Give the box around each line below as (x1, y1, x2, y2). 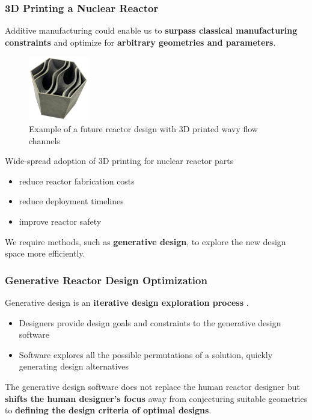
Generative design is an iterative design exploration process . (5, 296, 249, 308)
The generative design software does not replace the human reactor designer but (5, 380, 300, 392)
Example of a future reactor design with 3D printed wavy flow (29, 123, 258, 135)
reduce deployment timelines (19, 195, 124, 207)
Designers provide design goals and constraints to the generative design (19, 316, 281, 329)
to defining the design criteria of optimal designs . (5, 404, 212, 416)
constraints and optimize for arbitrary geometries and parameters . (5, 35, 276, 48)
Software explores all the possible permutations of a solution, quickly (19, 348, 273, 361)
